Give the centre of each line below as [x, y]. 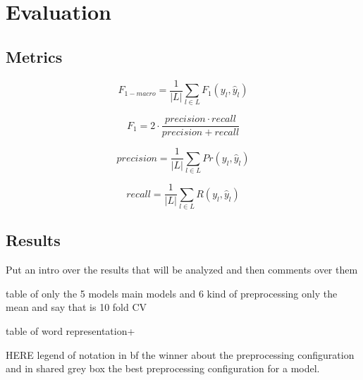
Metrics [34, 56]
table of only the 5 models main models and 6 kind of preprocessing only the [172, 293]
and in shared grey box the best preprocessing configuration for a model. [163, 368]
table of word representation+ [70, 331]
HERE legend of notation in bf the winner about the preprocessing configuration [180, 354]
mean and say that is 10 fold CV [76, 307]
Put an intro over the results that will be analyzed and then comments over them [182, 270]
